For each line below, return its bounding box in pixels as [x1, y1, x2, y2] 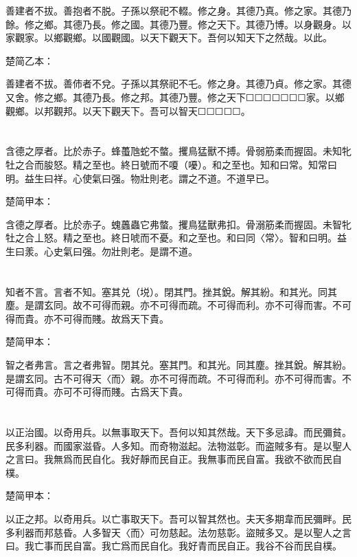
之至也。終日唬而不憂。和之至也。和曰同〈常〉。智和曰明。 [72, 230, 337, 245]
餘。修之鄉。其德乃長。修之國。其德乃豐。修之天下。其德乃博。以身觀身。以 [5, 17, 352, 31]
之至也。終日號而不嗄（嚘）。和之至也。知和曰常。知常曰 [82, 157, 337, 171]
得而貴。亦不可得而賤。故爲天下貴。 [5, 311, 169, 325]
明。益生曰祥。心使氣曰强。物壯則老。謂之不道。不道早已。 [5, 171, 275, 185]
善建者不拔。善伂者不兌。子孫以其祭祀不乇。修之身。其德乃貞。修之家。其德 [5, 76, 352, 91]
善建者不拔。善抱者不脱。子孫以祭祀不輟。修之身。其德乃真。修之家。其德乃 [5, 3, 352, 17]
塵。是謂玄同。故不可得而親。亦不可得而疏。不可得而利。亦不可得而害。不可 [5, 298, 352, 312]
